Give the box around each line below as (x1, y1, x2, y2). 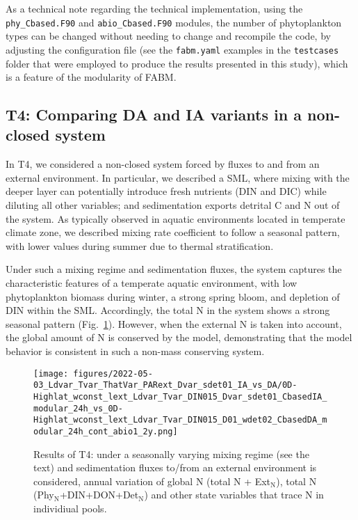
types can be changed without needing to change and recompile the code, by (6, 29, 331, 43)
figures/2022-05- (73, 368, 153, 379)
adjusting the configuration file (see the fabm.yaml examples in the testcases (6, 42, 339, 56)
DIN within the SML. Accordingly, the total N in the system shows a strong (6, 303, 330, 317)
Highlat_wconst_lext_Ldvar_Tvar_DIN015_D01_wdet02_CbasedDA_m (33, 415, 327, 425)
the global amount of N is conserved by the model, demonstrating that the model (6, 330, 352, 345)
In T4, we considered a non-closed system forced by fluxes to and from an (6, 157, 320, 171)
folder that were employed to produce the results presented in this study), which (6, 56, 348, 70)
